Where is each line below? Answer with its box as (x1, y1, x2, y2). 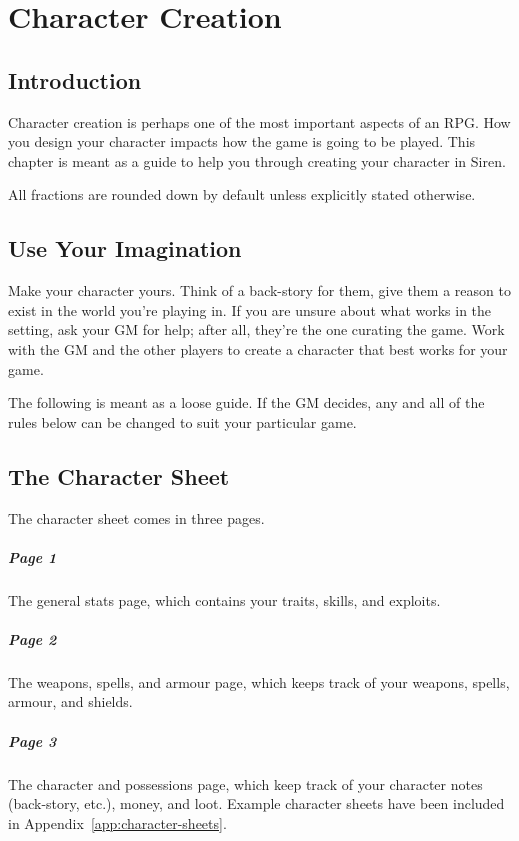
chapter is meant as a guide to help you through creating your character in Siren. (8, 150, 506, 171)
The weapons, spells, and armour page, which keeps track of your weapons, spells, (8, 671, 510, 692)
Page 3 (8, 730, 57, 751)
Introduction (8, 64, 142, 95)
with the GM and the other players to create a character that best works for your (8, 338, 508, 359)
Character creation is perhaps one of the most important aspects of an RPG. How (8, 111, 511, 132)
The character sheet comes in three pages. (8, 507, 265, 528)
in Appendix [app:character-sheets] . (8, 812, 227, 833)
